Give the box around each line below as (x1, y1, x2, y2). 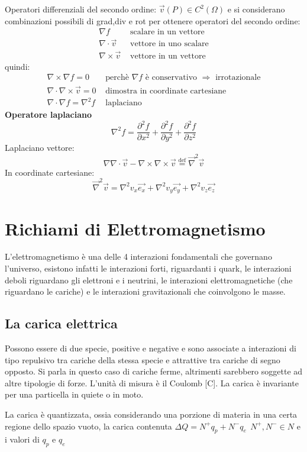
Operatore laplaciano (5, 108, 92, 121)
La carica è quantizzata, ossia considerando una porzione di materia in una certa (5, 408, 298, 421)
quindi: (5, 60, 30, 72)
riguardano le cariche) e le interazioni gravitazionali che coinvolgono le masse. (5, 285, 286, 298)
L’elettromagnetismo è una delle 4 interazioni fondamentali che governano (5, 250, 272, 263)
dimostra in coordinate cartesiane (105, 86, 227, 95)
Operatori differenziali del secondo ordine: (5, 3, 157, 15)
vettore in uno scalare (130, 40, 209, 49)
